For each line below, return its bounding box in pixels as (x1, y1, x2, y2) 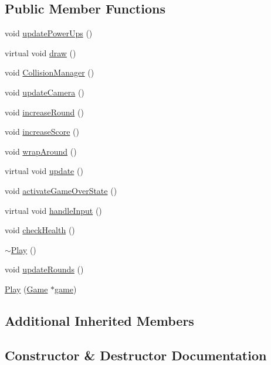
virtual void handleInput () (5, 204, 102, 216)
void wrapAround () (5, 145, 77, 157)
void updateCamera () (5, 86, 84, 98)
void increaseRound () (5, 105, 84, 118)
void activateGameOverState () (5, 184, 117, 196)
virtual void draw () (5, 46, 76, 59)
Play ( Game (5, 282, 48, 295)
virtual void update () (5, 165, 83, 177)
